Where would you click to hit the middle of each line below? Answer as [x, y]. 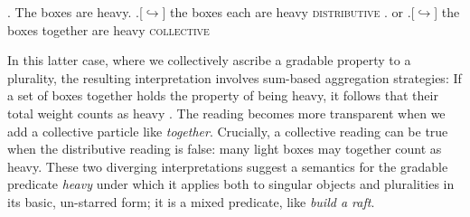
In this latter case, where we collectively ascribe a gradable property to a [209, 60]
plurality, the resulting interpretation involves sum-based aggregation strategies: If [235, 77]
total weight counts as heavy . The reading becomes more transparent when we [226, 113]
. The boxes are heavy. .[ [75, 12]
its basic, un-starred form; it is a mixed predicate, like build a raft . [191, 201]
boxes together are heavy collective [108, 29]
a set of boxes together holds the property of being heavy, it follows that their [223, 95]
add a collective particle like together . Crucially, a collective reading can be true [228, 131]
